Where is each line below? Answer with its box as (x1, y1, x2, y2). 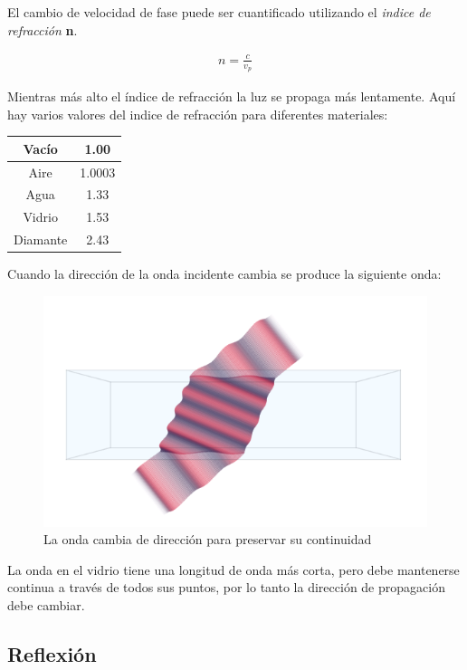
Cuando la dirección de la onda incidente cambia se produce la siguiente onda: (7, 264, 442, 283)
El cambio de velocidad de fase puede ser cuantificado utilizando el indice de (7, 3, 431, 21)
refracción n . (7, 20, 78, 39)
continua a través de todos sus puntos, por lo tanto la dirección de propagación (7, 578, 445, 597)
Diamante (14, 230, 68, 249)
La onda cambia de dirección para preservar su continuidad (43, 530, 372, 549)
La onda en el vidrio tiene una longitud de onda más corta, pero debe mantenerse (7, 560, 460, 579)
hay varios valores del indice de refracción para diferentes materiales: (7, 104, 388, 123)
